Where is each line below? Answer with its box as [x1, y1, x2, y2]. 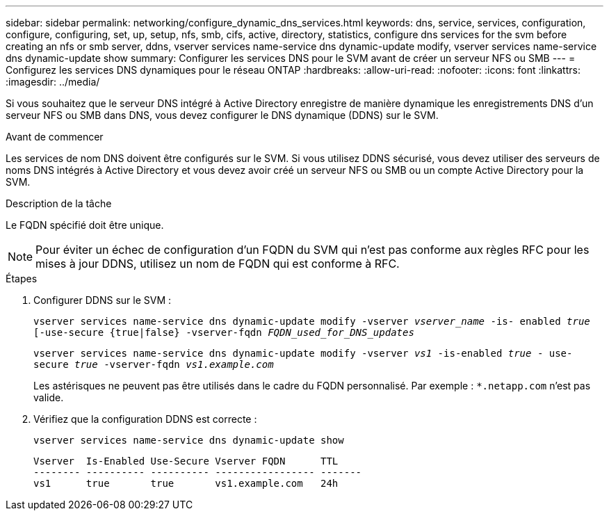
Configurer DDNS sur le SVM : [33, 294, 172, 306]
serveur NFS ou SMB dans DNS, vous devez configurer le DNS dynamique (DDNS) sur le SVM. [6, 109, 439, 121]
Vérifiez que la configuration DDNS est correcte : [33, 413, 257, 425]
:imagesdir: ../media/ [6, 76, 100, 88]
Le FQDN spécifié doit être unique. [6, 219, 164, 231]
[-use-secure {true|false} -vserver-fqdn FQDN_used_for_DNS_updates [33, 327, 414, 338]
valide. [33, 392, 64, 403]
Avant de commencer [6, 131, 104, 143]
